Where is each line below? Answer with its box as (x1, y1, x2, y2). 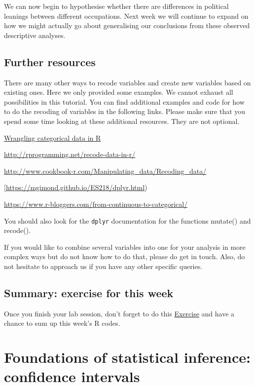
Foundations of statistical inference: (4, 347, 251, 367)
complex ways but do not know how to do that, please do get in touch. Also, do (4, 251, 245, 262)
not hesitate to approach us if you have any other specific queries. (4, 261, 203, 271)
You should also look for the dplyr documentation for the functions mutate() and (4, 215, 251, 226)
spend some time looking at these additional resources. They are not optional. (4, 116, 240, 126)
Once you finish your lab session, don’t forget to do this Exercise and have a (4, 308, 235, 318)
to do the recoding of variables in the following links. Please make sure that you (4, 106, 246, 116)
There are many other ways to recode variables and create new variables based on (4, 77, 251, 87)
